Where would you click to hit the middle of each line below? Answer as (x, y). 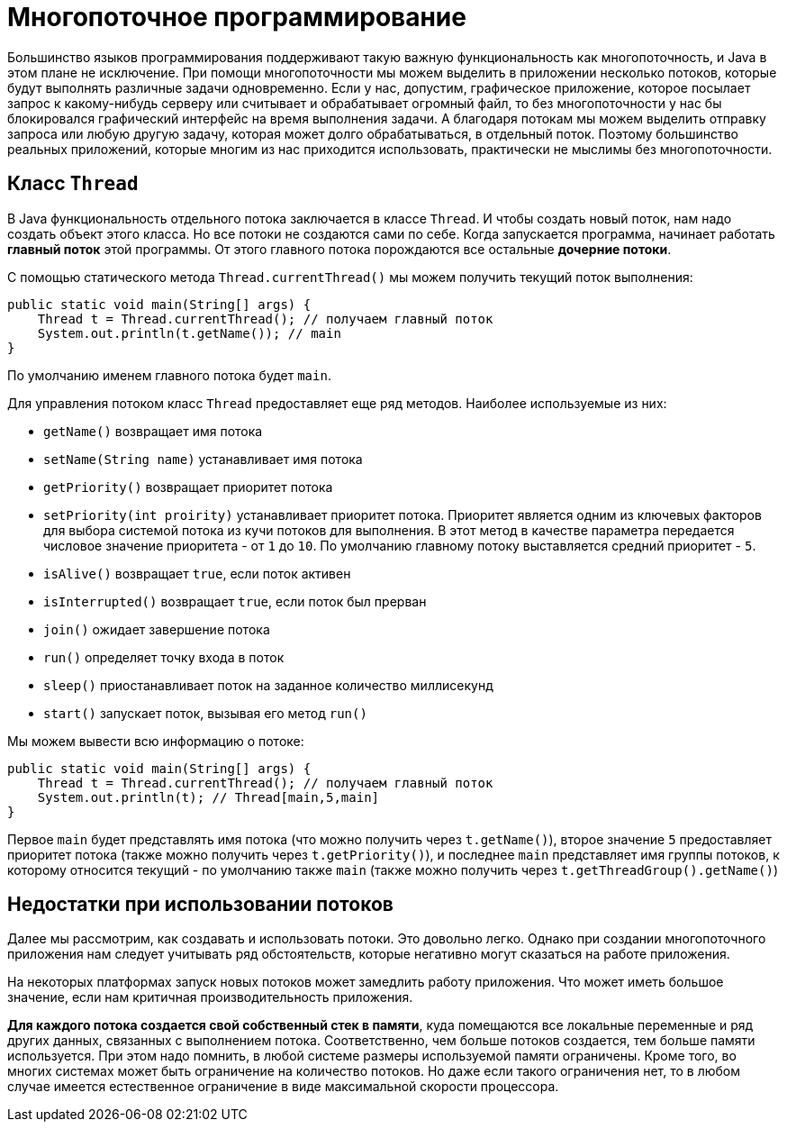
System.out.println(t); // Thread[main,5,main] (208, 797)
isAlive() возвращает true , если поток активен (197, 573)
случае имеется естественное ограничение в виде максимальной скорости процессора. (283, 1087)
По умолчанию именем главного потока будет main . (169, 375)
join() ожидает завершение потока (157, 629)
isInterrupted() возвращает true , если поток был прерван (235, 601)
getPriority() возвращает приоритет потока (188, 487)
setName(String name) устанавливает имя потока (203, 459)
